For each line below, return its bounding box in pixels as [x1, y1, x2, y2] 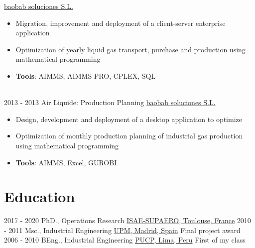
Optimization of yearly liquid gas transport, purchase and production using [15, 44, 246, 54]
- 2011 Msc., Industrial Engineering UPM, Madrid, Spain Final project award [4, 225, 241, 235]
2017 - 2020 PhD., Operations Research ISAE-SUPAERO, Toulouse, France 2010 [4, 215, 251, 226]
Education [4, 186, 75, 207]
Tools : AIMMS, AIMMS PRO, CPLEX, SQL [15, 70, 156, 81]
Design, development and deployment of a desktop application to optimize [15, 114, 242, 124]
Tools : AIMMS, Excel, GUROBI [15, 157, 117, 167]
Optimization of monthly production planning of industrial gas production [15, 130, 243, 141]
